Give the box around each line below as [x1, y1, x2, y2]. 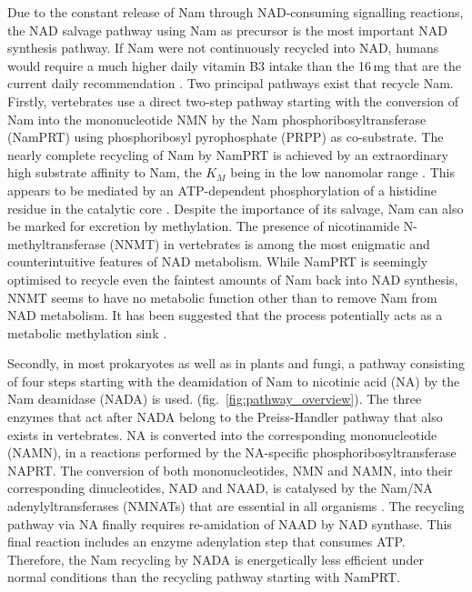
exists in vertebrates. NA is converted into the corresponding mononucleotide [7, 425, 437, 444]
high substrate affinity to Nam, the [7, 163, 202, 182]
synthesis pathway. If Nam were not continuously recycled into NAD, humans [7, 38, 439, 57]
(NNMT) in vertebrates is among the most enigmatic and [109, 234, 430, 253]
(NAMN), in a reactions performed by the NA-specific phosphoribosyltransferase [7, 443, 457, 462]
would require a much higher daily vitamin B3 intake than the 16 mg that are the [7, 55, 461, 75]
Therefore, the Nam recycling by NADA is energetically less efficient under [7, 549, 424, 568]
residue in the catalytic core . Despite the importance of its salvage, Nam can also [7, 198, 464, 217]
